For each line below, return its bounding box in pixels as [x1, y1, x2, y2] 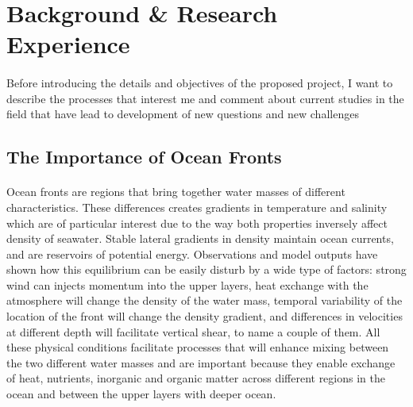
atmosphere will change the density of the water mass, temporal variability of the [6, 292, 403, 309]
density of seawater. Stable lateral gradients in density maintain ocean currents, [6, 230, 394, 247]
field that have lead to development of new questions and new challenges [6, 106, 359, 122]
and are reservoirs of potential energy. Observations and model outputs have [6, 245, 378, 262]
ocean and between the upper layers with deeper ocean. [6, 386, 276, 402]
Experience [6, 28, 130, 60]
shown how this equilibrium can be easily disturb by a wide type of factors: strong [6, 261, 407, 278]
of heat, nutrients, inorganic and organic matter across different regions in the [6, 370, 385, 386]
